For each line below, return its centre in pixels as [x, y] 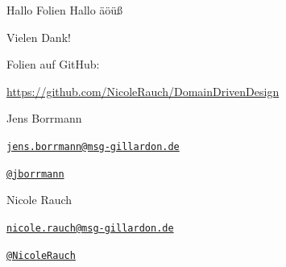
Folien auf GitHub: [53, 64]
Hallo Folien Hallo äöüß [65, 10]
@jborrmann [35, 174]
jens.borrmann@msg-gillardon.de [93, 146]
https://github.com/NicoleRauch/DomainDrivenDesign [143, 91]
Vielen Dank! [39, 37]
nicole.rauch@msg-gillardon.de [90, 228]
